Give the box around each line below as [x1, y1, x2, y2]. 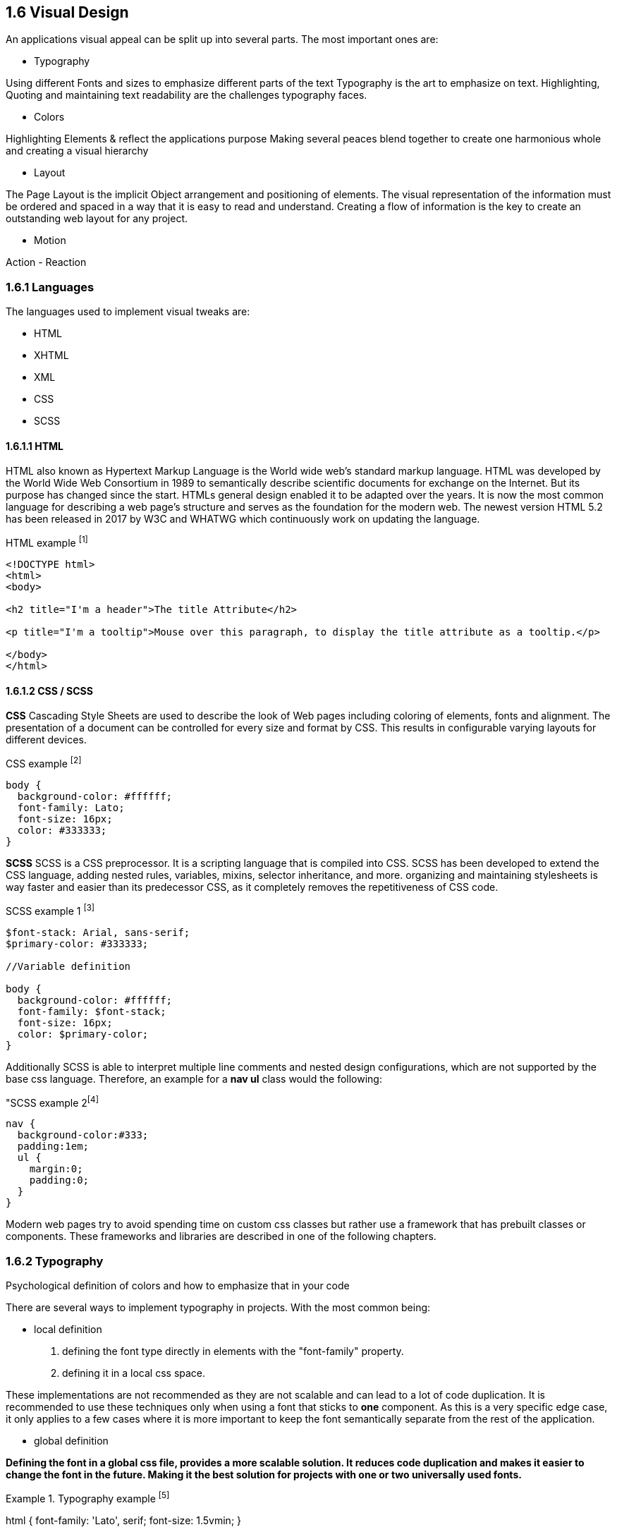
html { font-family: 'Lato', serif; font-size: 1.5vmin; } [6, 1514, 242, 1526]
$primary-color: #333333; [6, 937, 149, 949]
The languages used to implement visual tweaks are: [6, 305, 250, 318]
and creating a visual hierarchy [6, 145, 149, 157]
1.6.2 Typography [6, 1253, 104, 1268]
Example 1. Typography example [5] [6, 1490, 170, 1504]
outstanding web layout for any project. [6, 212, 188, 225]
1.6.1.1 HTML [6, 439, 63, 452]
